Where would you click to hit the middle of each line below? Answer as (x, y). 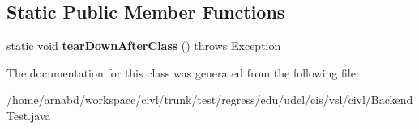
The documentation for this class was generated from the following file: (183, 72)
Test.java (29, 115)
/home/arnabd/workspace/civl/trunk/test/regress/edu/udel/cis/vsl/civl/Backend (210, 100)
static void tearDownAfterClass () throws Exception (144, 46)
